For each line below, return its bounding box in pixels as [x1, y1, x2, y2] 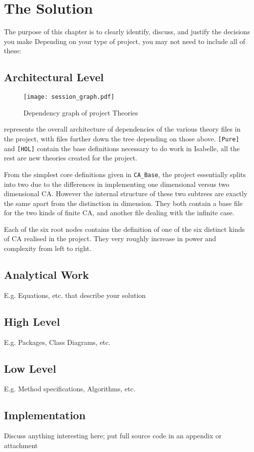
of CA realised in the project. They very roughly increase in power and [4, 233, 216, 244]
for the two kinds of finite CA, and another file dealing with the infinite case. [4, 207, 234, 218]
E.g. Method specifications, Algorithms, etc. [4, 384, 135, 394]
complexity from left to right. [4, 243, 91, 253]
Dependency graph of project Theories [23, 107, 138, 117]
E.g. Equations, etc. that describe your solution [4, 290, 146, 300]
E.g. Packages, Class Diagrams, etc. [4, 337, 110, 347]
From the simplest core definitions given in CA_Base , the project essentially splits [4, 169, 246, 179]
